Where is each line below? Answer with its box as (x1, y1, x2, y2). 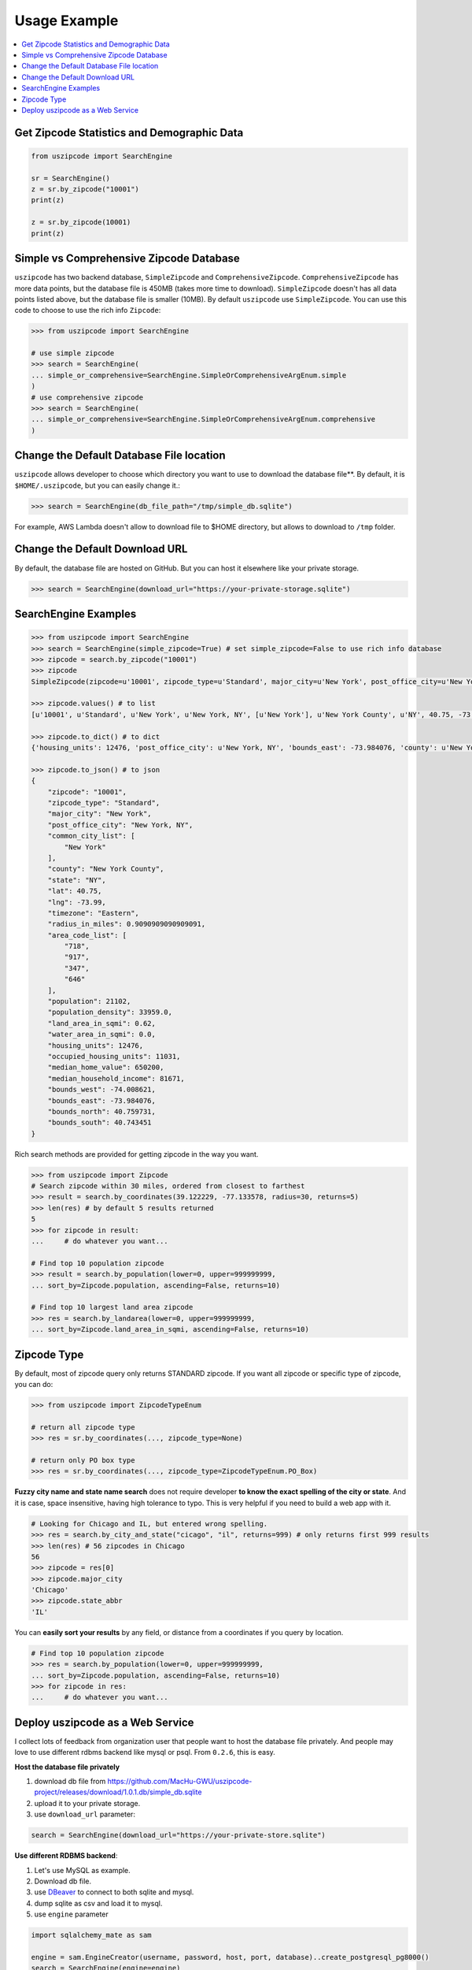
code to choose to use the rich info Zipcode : (14, 306, 161, 315)
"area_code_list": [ (47, 931, 127, 939)
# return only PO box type (31, 1455, 135, 1465)
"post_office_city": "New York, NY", (47, 820, 194, 829)
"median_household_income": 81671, (47, 1074, 185, 1083)
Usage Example (14, 12, 119, 29)
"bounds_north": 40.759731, (47, 1107, 157, 1116)
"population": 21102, (47, 997, 131, 1006)
